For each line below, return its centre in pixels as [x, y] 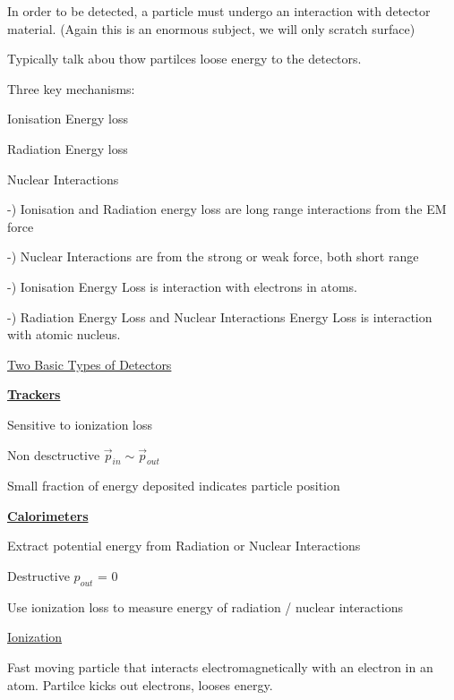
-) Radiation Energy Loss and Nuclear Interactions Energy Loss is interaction [220, 316]
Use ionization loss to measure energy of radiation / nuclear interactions [205, 606]
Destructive [39, 576]
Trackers [34, 394]
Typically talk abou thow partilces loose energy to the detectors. [184, 59]
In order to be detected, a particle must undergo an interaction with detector [219, 11]
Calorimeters [48, 515]
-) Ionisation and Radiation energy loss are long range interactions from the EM [227, 209]
